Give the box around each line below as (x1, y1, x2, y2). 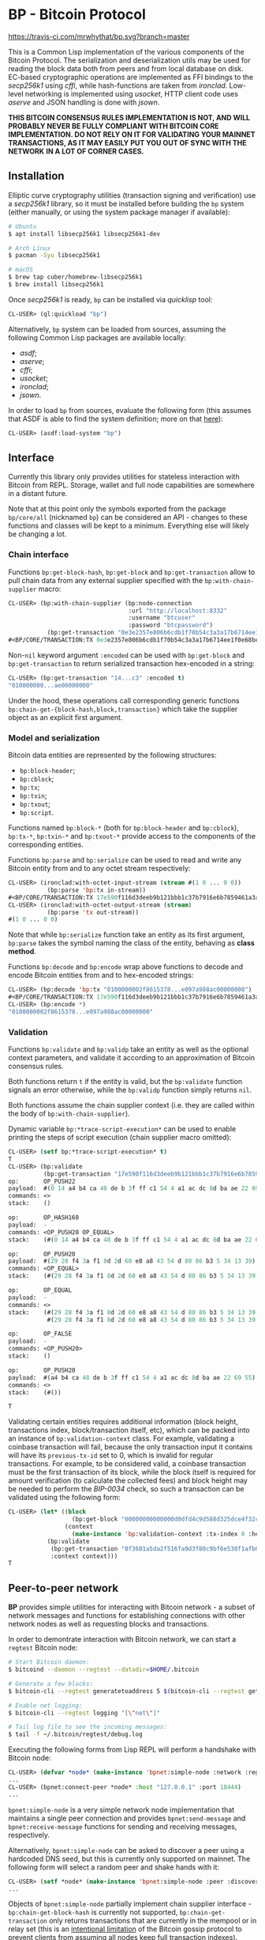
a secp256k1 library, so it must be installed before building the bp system (8, 199, 244, 208)
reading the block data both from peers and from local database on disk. (8, 63, 244, 73)
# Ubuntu (8, 222, 37, 230)
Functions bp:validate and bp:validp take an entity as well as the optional (8, 1044, 249, 1054)
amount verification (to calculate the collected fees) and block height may (8, 1476, 248, 1485)
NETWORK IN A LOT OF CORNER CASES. (8, 146, 144, 156)
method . (8, 947, 37, 957)
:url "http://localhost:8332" (128, 607, 227, 615)
